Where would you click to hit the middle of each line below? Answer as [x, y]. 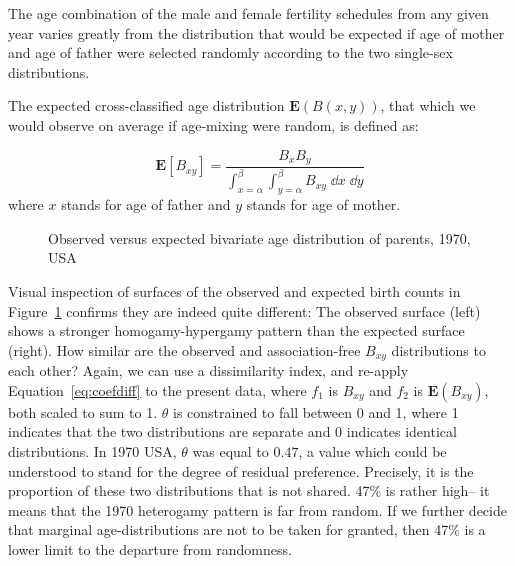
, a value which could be [372, 450]
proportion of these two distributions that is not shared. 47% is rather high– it [249, 490]
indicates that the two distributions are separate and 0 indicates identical [232, 431]
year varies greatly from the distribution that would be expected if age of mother [256, 32]
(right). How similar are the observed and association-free [184, 349]
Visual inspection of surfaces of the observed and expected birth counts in [234, 290]
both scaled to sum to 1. [83, 411]
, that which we [428, 105]
